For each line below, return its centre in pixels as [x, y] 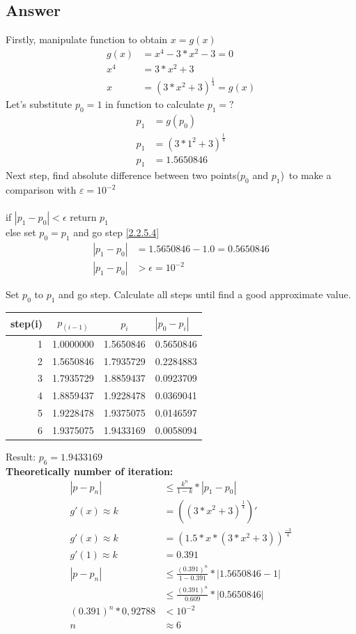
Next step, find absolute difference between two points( [123, 175]
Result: [21, 457]
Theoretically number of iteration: [90, 471]
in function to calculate [155, 104]
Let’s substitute [39, 104]
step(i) [26, 324]
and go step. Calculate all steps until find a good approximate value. [205, 294]
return [83, 217]
